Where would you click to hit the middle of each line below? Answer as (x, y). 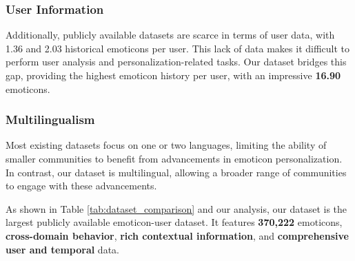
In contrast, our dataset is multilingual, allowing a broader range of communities (176, 172)
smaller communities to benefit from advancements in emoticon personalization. (174, 158)
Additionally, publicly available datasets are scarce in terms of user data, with (170, 35)
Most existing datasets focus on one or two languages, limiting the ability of (166, 145)
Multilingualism (50, 119)
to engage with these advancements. (81, 186)
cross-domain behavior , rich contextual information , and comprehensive (177, 235)
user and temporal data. (62, 249)
